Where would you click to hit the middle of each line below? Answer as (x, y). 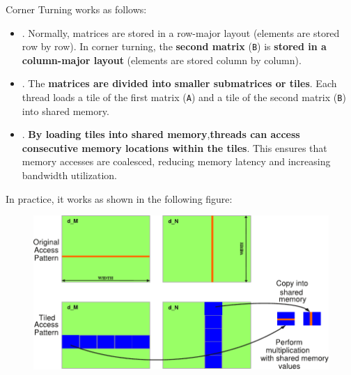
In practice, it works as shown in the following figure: (119, 198)
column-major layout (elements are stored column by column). (162, 60)
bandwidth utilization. (69, 175)
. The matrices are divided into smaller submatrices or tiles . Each (179, 83)
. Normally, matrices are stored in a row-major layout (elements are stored (181, 32)
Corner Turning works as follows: (76, 9)
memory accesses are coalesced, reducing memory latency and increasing (176, 161)
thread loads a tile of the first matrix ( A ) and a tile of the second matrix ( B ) (184, 97)
